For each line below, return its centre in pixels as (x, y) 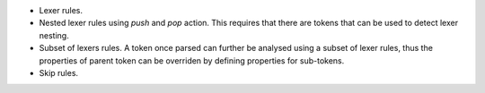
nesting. (54, 35)
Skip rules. (59, 72)
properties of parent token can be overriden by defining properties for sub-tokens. (192, 60)
